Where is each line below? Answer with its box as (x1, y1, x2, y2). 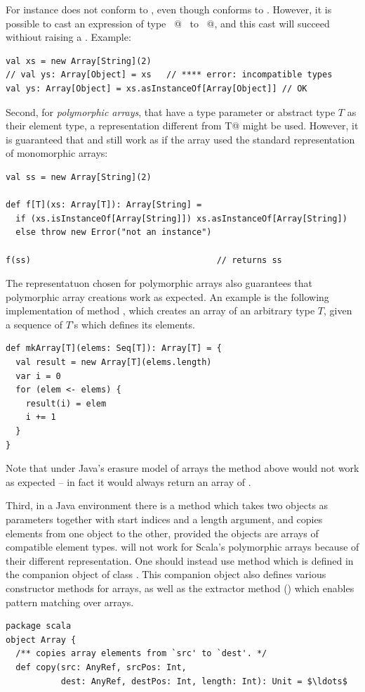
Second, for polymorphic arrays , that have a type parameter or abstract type (6, 104, 336, 119)
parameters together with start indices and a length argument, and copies (6, 512, 323, 526)
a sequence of (6, 316, 62, 331)
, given (324, 303, 352, 318)
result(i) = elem (25, 398, 107, 409)
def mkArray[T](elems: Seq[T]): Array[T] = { (6, 343, 222, 354)
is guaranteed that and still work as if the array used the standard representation (6, 132, 355, 146)
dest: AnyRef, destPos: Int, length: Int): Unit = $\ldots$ (60, 676, 347, 686)
